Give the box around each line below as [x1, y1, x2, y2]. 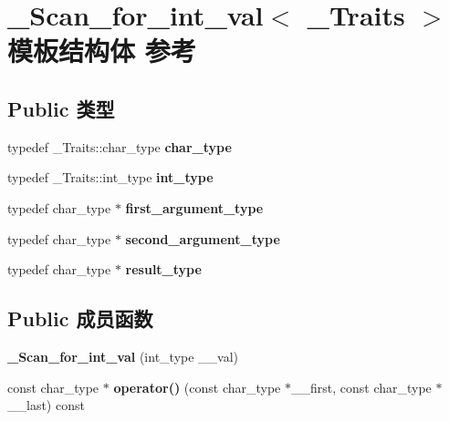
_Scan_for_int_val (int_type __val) [7, 346, 239, 365]
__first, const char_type [290, 377, 432, 396]
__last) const [7, 395, 85, 415]
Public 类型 [7, 94, 115, 122]
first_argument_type [125, 198, 264, 217]
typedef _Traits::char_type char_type [7, 137, 232, 156]
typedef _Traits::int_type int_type [7, 168, 214, 187]
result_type [125, 260, 202, 279]
